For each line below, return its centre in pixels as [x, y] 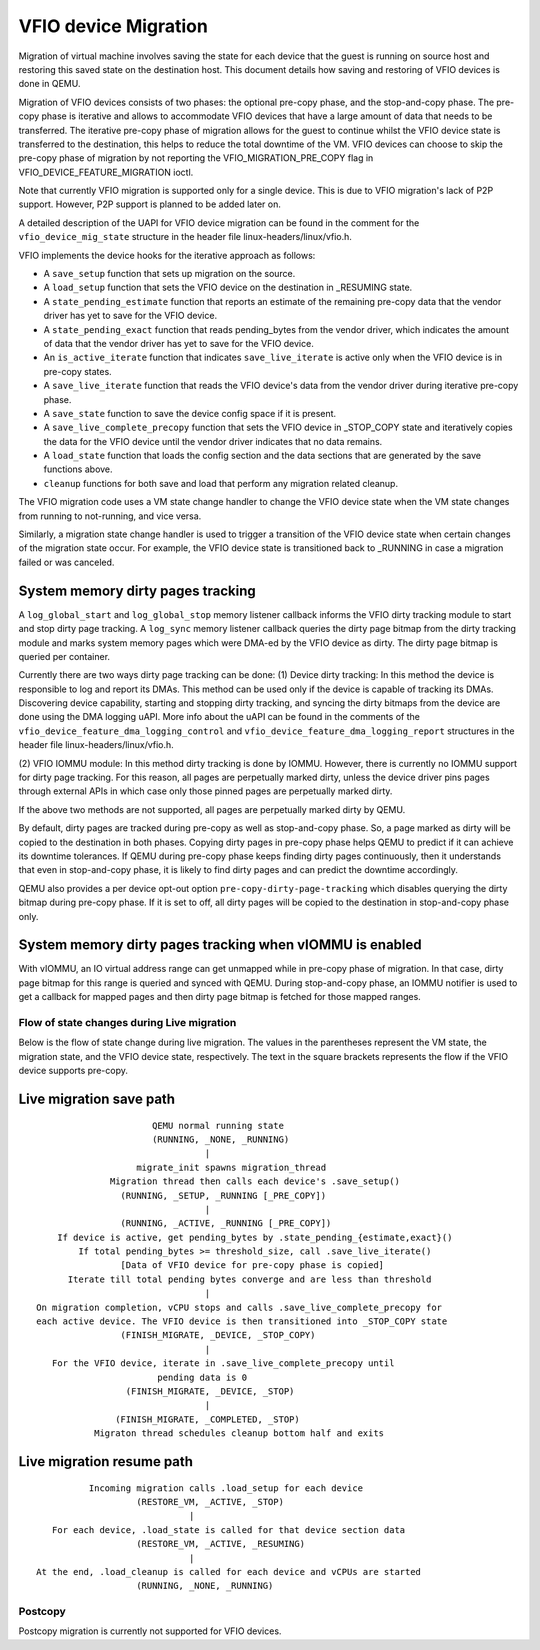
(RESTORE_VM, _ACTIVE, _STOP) [210, 1501]
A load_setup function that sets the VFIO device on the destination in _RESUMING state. [228, 287]
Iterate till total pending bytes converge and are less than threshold [249, 1279]
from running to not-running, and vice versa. [110, 516]
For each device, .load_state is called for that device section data [228, 1529]
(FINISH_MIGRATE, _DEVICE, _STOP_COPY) [218, 1335]
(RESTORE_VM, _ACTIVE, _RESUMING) [220, 1544]
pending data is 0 [202, 1377]
